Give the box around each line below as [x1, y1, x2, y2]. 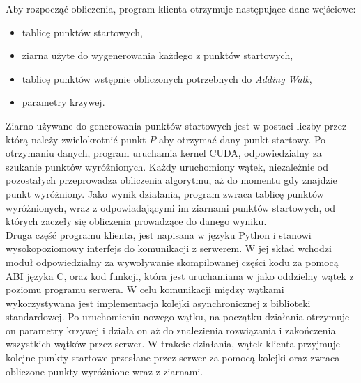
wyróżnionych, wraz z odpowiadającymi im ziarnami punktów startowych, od [6, 200, 336, 214]
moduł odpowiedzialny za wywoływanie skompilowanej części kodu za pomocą [6, 254, 339, 269]
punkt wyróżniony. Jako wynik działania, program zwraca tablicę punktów [6, 186, 324, 201]
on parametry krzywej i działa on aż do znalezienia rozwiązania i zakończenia [6, 322, 336, 337]
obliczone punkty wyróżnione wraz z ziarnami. [6, 364, 203, 378]
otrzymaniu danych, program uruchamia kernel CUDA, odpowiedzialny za [6, 146, 322, 160]
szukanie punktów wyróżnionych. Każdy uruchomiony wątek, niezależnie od [6, 159, 328, 173]
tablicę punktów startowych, [22, 24, 143, 39]
